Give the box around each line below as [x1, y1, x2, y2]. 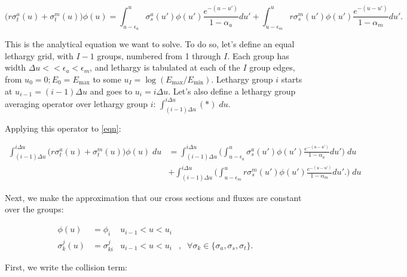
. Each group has [227, 49, 289, 62]
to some [93, 72, 121, 85]
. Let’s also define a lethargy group [168, 84, 296, 97]
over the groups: [5, 203, 64, 215]
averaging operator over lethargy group [5, 97, 148, 109]
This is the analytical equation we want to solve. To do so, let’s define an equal [5, 38, 295, 50]
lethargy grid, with [5, 49, 74, 62]
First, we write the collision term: [5, 261, 128, 273]
